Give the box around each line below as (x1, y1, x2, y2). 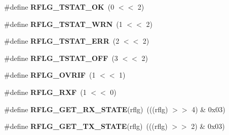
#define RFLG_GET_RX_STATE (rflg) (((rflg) (4, 104, 168, 114)
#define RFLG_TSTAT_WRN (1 (4, 18, 123, 29)
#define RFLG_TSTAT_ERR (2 (4, 36, 120, 46)
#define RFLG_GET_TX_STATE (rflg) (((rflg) (4, 121, 168, 131)
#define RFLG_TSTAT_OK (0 (4, 2, 114, 12)
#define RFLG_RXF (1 (4, 86, 87, 97)
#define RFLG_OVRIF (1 (4, 70, 96, 80)
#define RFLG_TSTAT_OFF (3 (4, 52, 118, 63)
